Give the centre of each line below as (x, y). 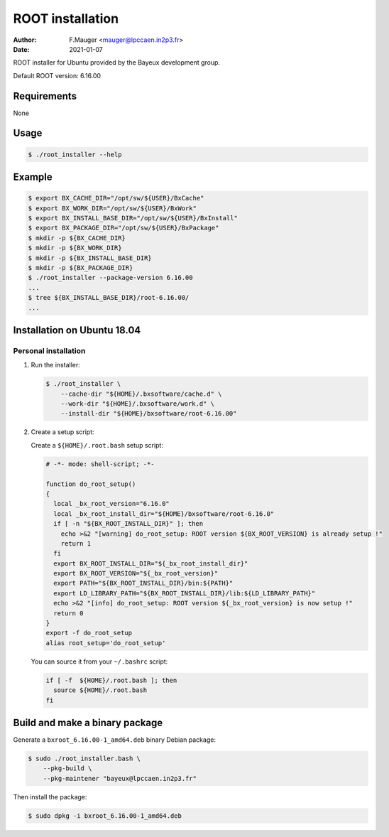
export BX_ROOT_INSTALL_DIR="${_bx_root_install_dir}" (151, 563)
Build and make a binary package (88, 722)
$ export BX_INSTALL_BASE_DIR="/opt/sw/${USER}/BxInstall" (133, 218)
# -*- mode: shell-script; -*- (100, 464)
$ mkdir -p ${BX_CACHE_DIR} (77, 238)
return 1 (76, 543)
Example (33, 177)
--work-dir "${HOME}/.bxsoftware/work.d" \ (137, 404)
